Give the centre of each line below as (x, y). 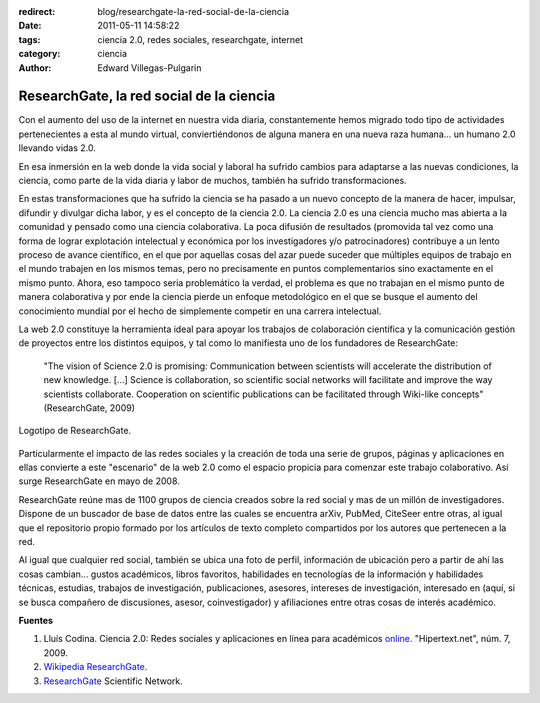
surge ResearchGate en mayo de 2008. (99, 481)
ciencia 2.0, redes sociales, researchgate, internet (200, 39)
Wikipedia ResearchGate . (95, 667)
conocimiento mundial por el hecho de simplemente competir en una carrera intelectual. (200, 311)
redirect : (37, 11)
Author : (35, 67)
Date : (30, 26)
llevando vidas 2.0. (57, 148)
